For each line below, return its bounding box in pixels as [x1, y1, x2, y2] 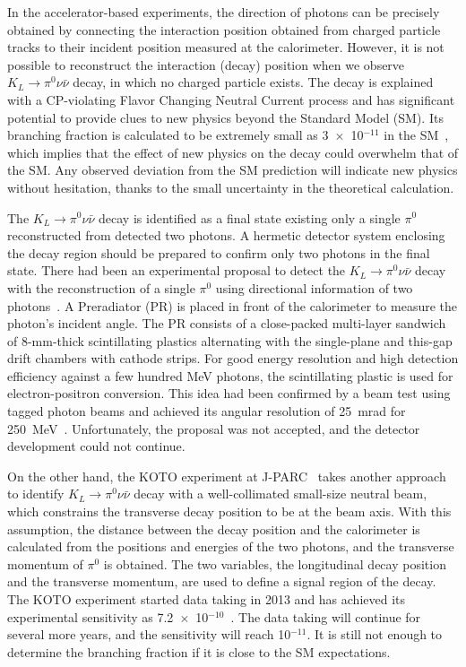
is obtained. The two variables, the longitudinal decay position [103, 554, 446, 573]
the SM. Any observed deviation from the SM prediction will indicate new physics [7, 160, 458, 179]
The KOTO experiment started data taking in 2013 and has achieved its [7, 590, 406, 608]
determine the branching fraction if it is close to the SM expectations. [7, 642, 391, 661]
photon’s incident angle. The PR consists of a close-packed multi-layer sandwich [7, 314, 446, 333]
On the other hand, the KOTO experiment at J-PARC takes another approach [7, 466, 446, 485]
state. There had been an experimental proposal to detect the [7, 261, 346, 280]
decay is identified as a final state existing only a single [99, 208, 401, 227]
